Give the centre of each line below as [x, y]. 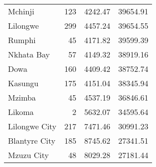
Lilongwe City [32, 126]
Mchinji [21, 11]
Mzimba [22, 97]
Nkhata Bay [29, 54]
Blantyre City [32, 140]
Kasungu [23, 83]
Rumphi [22, 40]
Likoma [21, 112]
